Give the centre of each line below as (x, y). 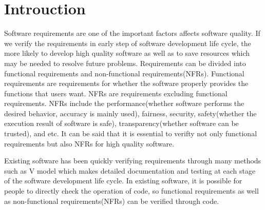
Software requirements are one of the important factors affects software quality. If (132, 33)
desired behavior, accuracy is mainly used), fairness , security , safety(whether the (130, 113)
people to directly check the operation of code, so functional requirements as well (131, 191)
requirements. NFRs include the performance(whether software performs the (124, 103)
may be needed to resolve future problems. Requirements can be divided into (125, 63)
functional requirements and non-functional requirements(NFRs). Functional (124, 73)
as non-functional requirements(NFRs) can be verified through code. (112, 201)
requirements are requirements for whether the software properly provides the (126, 83)
